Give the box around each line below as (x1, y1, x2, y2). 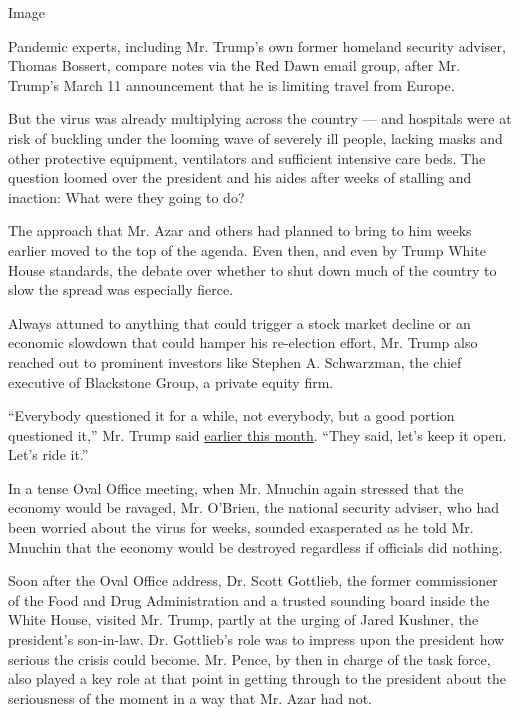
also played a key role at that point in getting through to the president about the (8, 668, 507, 689)
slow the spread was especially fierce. (8, 279, 234, 300)
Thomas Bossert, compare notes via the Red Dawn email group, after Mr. (8, 55, 461, 76)
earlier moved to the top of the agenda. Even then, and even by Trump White (8, 239, 486, 260)
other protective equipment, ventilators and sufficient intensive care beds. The (8, 147, 486, 168)
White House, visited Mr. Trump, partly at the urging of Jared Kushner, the (8, 609, 479, 630)
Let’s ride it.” (8, 444, 89, 465)
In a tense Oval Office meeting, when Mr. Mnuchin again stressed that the (8, 477, 464, 498)
